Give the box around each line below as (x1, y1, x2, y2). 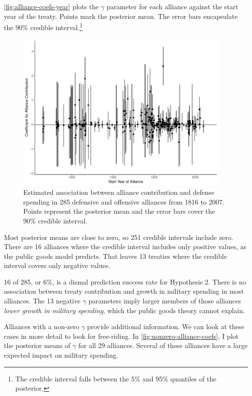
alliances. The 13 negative (4, 296, 80, 306)
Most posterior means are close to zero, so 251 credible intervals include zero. (4, 232, 233, 242)
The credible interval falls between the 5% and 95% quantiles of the (15, 373, 217, 383)
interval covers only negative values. (4, 260, 110, 270)
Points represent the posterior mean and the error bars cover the (23, 206, 215, 216)
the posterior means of (4, 340, 71, 350)
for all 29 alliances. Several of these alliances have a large (78, 340, 248, 350)
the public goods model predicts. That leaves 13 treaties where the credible (4, 251, 227, 261)
